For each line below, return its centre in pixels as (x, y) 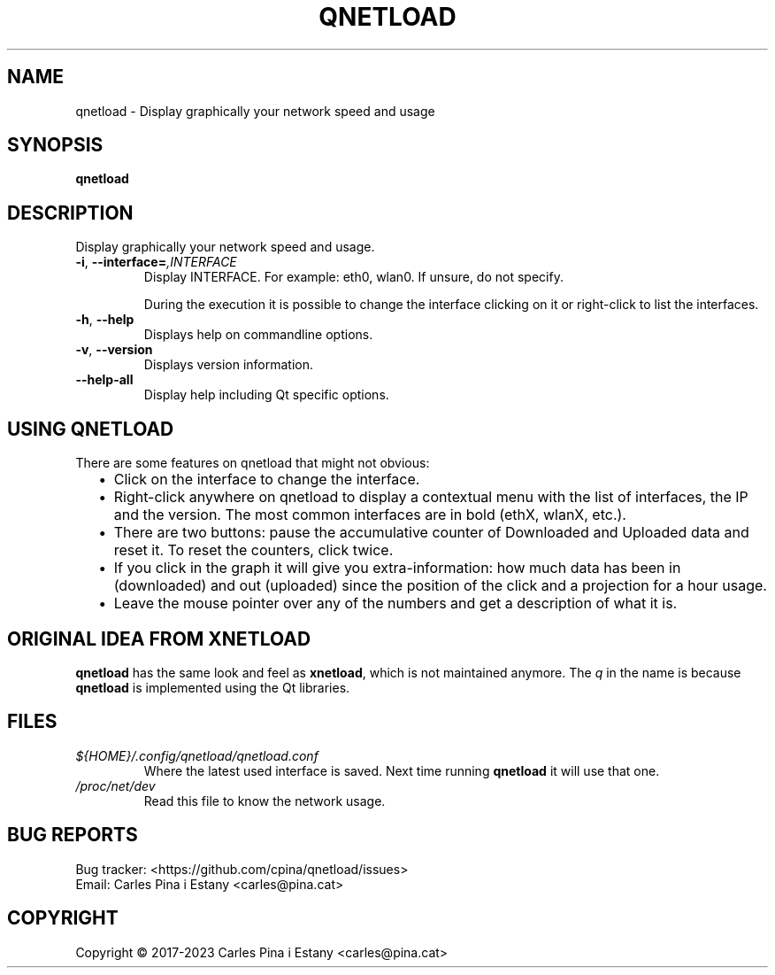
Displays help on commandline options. (258, 335)
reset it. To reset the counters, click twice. (253, 550)
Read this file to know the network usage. (265, 801)
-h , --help (105, 320)
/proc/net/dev (115, 785)
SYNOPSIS (55, 145)
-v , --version (114, 350)
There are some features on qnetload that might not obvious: (253, 463)
